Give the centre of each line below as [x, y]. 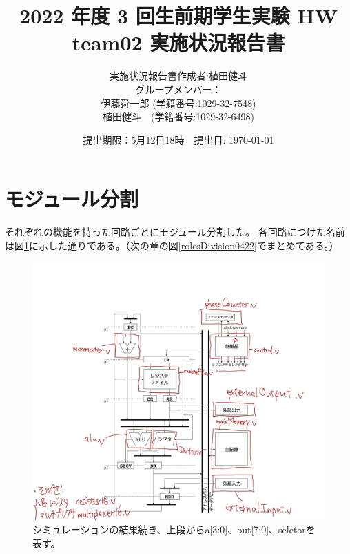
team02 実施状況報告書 [178, 42]
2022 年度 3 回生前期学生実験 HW [178, 16]
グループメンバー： [178, 89]
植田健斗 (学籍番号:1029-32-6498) [178, 116]
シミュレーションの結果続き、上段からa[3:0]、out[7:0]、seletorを [174, 529]
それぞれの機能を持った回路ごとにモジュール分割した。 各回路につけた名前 [175, 232]
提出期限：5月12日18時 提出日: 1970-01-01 [178, 139]
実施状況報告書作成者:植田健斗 [178, 76]
